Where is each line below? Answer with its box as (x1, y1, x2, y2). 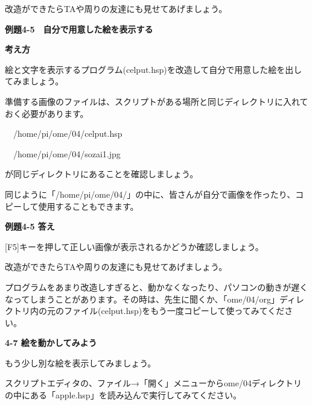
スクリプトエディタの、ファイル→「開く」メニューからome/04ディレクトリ (5, 377, 302, 389)
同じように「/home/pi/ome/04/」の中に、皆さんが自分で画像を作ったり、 (5, 187, 296, 200)
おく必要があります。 (5, 107, 89, 119)
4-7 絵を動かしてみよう (5, 336, 97, 349)
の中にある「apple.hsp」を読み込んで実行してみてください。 (5, 389, 242, 401)
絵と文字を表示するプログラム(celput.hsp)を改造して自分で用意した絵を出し (5, 63, 302, 75)
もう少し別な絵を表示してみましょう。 (5, 356, 156, 369)
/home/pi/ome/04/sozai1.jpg (13, 147, 121, 160)
